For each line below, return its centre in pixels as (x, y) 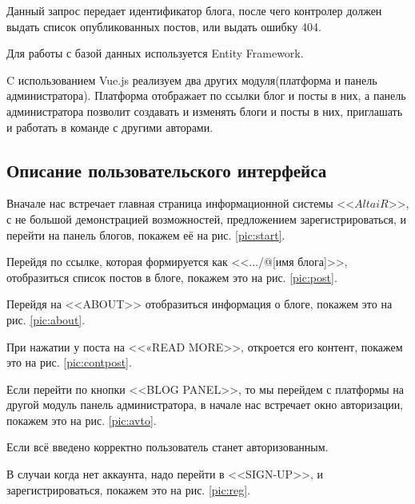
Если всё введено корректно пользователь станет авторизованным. (168, 447)
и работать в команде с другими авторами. (110, 127)
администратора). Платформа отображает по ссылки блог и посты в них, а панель (206, 95)
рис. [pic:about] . (46, 319)
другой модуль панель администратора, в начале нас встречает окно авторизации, (205, 405)
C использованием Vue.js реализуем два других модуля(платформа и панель (192, 79)
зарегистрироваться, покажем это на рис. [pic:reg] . (129, 489)
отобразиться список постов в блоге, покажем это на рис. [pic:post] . (172, 277)
